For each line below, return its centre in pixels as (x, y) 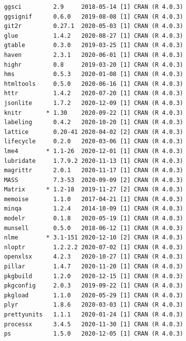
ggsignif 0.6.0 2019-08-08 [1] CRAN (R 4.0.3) (94, 16)
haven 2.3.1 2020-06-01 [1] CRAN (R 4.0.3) (94, 55)
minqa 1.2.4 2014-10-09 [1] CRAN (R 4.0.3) (94, 209)
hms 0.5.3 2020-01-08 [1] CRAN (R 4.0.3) (94, 74)
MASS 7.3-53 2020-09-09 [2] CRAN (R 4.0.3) (94, 180)
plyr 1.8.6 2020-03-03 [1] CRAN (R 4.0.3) (94, 305)
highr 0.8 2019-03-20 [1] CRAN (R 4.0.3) (94, 65)
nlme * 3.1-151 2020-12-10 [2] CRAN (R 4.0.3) (94, 238)
